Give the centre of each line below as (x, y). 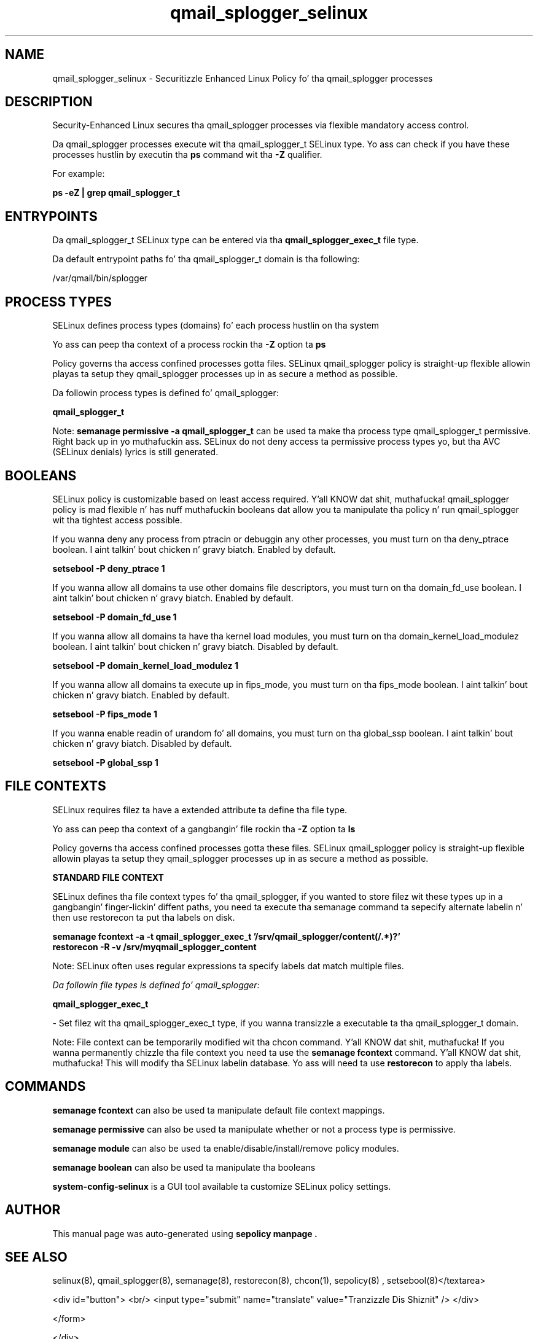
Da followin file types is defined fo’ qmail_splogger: (156, 985)
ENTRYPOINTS (51, 216)
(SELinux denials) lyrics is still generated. (135, 452)
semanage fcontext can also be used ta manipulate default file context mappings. (219, 1110)
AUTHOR (33, 1210)
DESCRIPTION (49, 102)
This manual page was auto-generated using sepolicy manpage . (185, 1233)
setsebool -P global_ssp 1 (105, 762)
